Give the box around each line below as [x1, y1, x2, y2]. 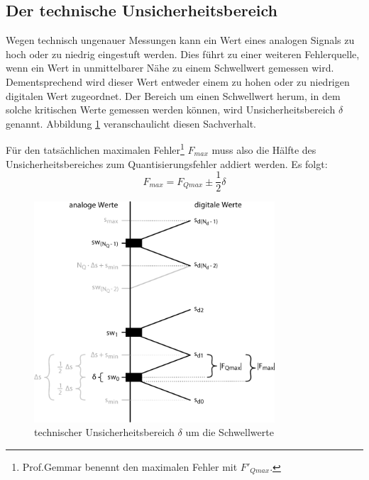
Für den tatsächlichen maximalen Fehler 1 [6, 140, 184, 157]
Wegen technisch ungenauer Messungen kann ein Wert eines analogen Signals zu [6, 33, 355, 48]
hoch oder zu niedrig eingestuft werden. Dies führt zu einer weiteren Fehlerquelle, [6, 46, 360, 61]
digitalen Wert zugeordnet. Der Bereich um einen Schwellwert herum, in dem [6, 88, 341, 103]
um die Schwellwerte [185, 425, 274, 440]
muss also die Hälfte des [211, 143, 316, 157]
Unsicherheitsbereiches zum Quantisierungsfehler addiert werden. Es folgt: [6, 156, 328, 171]
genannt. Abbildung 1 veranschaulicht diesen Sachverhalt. [6, 116, 256, 130]
